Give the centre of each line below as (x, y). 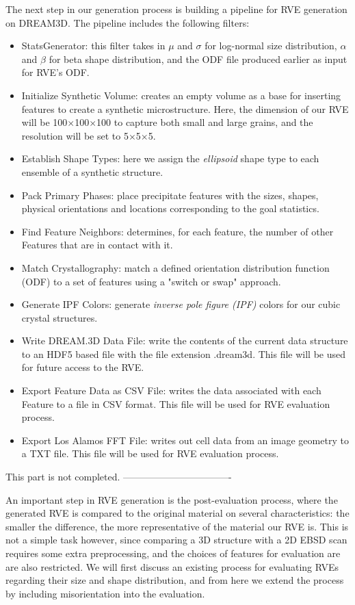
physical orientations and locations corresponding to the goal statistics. (170, 208)
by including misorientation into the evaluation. (105, 593)
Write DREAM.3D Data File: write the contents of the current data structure (185, 340)
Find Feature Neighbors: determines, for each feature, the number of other (177, 231)
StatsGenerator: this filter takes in (93, 46)
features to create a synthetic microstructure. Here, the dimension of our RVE (185, 108)
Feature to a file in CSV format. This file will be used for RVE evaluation (176, 403)
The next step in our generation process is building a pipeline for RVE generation (176, 9)
